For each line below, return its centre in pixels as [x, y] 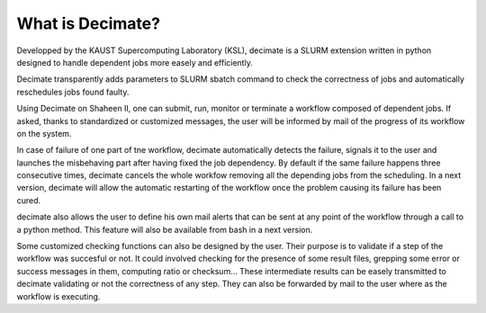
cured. [29, 200]
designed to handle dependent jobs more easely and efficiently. [135, 62]
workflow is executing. [58, 296]
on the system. [44, 133]
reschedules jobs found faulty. [73, 92]
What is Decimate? [89, 23]
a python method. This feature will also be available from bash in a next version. [165, 229]
